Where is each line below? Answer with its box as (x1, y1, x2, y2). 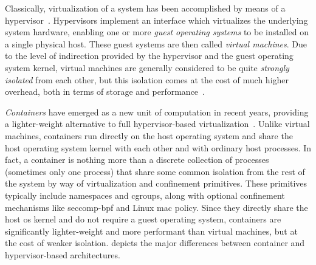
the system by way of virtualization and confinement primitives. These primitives (5, 177, 307, 190)
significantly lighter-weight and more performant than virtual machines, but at (5, 224, 298, 237)
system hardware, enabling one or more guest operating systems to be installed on (5, 26, 309, 38)
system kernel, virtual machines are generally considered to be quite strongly (5, 61, 289, 74)
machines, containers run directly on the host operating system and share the (5, 129, 293, 142)
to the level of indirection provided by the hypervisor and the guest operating (5, 49, 294, 62)
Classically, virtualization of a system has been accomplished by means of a (5, 2, 286, 14)
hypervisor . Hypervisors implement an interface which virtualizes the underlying (5, 13, 308, 26)
